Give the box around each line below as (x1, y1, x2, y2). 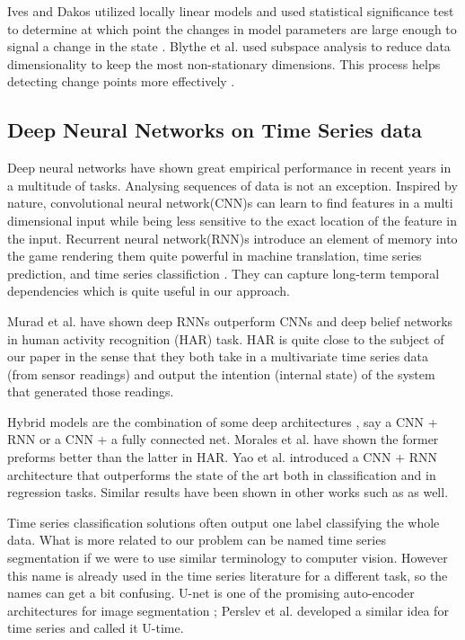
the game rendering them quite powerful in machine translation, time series (7, 246, 422, 265)
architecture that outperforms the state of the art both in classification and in (7, 465, 436, 484)
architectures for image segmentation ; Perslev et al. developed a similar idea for (7, 600, 449, 619)
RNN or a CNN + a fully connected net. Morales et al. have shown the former (7, 430, 439, 449)
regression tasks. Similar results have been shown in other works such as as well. (7, 483, 449, 502)
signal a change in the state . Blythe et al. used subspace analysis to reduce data (7, 37, 451, 56)
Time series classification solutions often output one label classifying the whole (7, 512, 440, 531)
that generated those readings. (7, 382, 174, 401)
